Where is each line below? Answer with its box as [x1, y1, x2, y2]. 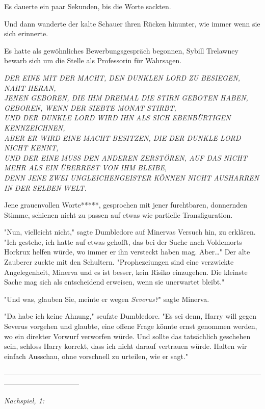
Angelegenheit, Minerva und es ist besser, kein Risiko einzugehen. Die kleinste [4, 266, 248, 277]
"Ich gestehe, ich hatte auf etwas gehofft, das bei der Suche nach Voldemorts [4, 236, 242, 247]
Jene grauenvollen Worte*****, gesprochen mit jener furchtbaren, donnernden [4, 199, 247, 210]
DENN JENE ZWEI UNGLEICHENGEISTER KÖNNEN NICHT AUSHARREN [4, 172, 259, 183]
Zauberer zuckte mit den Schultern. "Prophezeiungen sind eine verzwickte [4, 257, 234, 267]
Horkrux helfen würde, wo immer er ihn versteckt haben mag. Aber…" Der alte [4, 246, 250, 257]
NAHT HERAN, [4, 82, 56, 93]
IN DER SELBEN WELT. [4, 182, 87, 193]
